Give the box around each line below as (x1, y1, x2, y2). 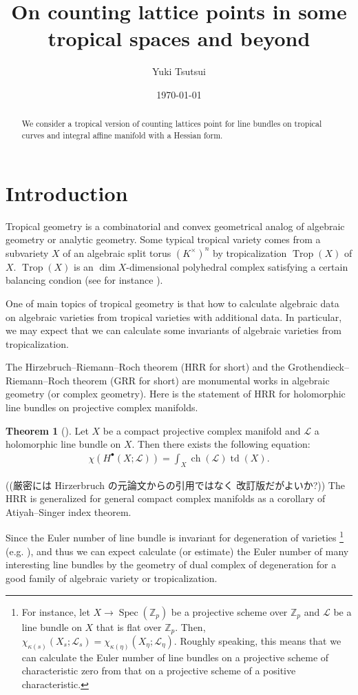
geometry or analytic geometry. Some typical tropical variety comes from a (6, 232, 321, 247)
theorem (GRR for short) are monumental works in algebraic (72, 373, 330, 387)
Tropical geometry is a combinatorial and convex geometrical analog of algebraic (6, 218, 345, 233)
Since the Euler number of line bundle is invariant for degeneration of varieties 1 (6, 528, 344, 545)
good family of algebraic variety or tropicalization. (6, 570, 218, 585)
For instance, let (21, 604, 90, 619)
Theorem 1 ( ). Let (6, 423, 89, 437)
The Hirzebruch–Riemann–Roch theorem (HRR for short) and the (6, 360, 285, 374)
